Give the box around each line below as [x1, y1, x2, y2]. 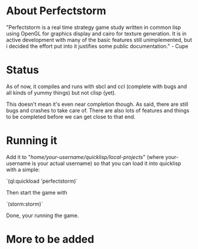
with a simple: [6, 166, 40, 173]
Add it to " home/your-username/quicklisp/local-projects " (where [6, 153, 164, 160]
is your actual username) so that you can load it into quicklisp [31, 160, 181, 167]
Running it [6, 134, 57, 147]
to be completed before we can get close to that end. [6, 113, 136, 120]
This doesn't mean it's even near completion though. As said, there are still [6, 101, 189, 108]
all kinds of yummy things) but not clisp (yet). [6, 89, 116, 96]
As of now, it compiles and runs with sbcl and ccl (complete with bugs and [6, 83, 187, 90]
